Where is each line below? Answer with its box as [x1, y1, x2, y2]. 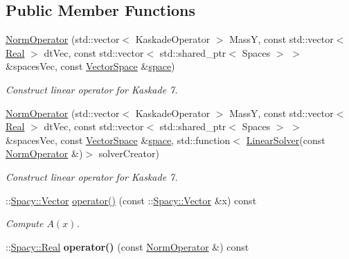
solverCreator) [98, 146, 159, 161]
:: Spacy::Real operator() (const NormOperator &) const [6, 239, 249, 253]
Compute [6, 216, 44, 231]
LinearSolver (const [246, 132, 325, 147]
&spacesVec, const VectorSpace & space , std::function [6, 132, 231, 147]
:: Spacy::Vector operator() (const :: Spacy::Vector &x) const [6, 193, 257, 207]
